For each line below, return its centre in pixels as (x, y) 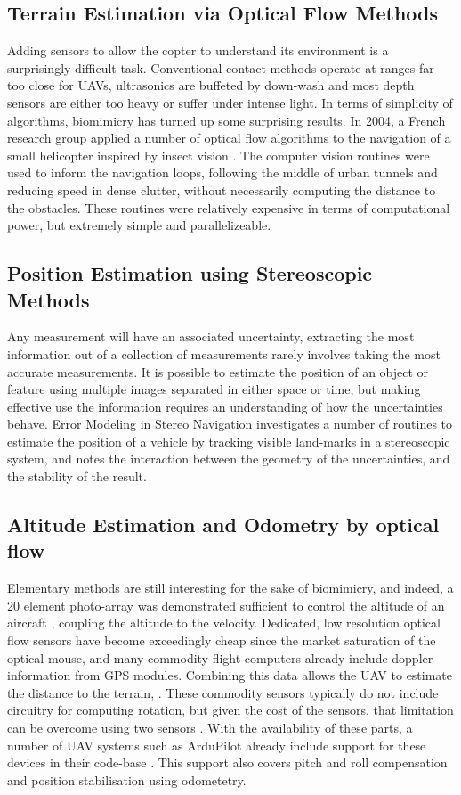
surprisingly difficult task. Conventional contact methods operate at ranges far (221, 67)
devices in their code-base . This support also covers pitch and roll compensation (227, 762)
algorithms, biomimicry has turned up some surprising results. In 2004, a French (226, 120)
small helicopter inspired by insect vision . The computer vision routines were (218, 155)
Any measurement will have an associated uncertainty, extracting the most (211, 336)
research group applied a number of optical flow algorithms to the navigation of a (229, 138)
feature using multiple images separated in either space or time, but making (214, 389)
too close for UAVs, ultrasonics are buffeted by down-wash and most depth (211, 85)
